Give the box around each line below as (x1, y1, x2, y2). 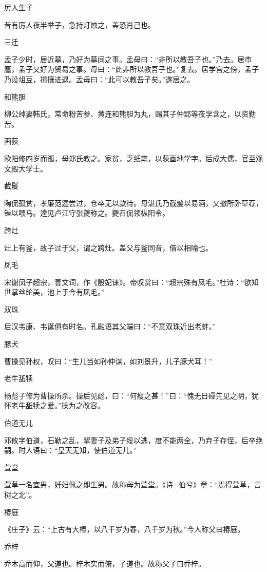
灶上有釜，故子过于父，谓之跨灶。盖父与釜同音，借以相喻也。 (4, 242, 213, 253)
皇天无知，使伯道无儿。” (58, 445, 137, 455)
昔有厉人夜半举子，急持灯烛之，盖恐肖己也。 (4, 19, 155, 30)
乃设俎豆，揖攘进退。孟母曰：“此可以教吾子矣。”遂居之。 (4, 73, 195, 84)
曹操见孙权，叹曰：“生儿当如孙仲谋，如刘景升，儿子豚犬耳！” (4, 355, 213, 366)
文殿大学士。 (4, 163, 47, 174)
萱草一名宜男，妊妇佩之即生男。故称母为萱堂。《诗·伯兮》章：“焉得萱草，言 (4, 479, 261, 490)
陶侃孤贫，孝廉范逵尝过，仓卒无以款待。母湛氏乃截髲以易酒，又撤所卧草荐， (4, 197, 263, 208)
